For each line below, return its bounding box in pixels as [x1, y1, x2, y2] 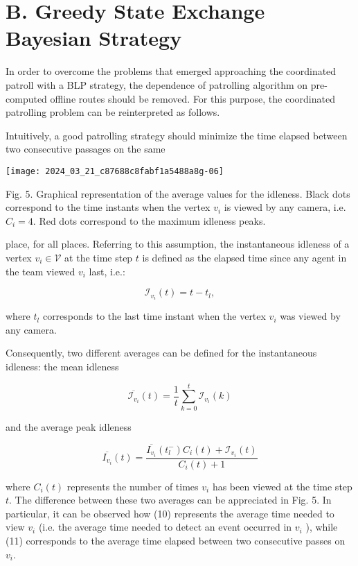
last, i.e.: [89, 264, 125, 278]
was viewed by [280, 309, 341, 323]
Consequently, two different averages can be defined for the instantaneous [6, 345, 317, 360]
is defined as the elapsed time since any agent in [142, 250, 347, 264]
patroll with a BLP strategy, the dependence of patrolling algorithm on [6, 77, 308, 92]
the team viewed [6, 264, 75, 278]
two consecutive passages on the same [6, 141, 165, 156]
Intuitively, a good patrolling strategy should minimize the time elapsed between [6, 128, 348, 142]
